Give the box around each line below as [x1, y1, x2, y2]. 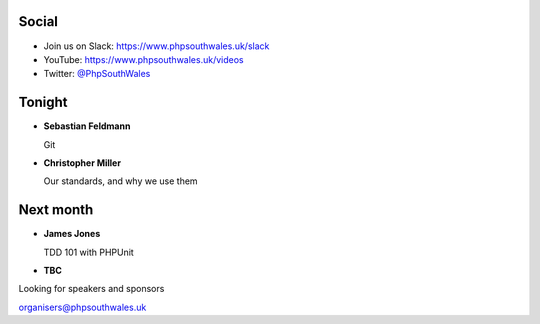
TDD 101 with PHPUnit [43, 246, 134, 258]
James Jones [43, 228, 101, 240]
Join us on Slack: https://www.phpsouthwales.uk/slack [43, 40, 270, 52]
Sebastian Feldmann [43, 120, 131, 132]
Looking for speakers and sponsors [18, 283, 165, 295]
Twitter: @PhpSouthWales [43, 68, 151, 80]
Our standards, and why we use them [43, 175, 199, 187]
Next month [18, 201, 94, 219]
